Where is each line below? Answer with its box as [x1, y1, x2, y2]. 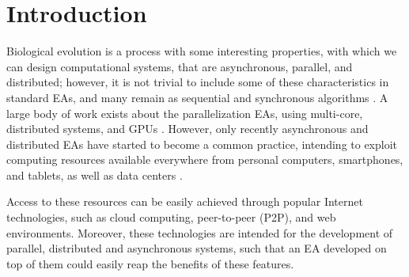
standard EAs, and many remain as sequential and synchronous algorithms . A [6, 89, 388, 105]
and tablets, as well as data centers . [6, 166, 183, 183]
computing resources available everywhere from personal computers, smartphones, [6, 151, 403, 168]
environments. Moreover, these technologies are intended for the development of [6, 224, 393, 241]
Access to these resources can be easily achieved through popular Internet [6, 193, 363, 210]
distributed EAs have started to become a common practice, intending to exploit [6, 135, 398, 152]
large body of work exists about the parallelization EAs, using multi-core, [6, 104, 363, 121]
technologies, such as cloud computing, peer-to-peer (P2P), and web [6, 209, 336, 226]
